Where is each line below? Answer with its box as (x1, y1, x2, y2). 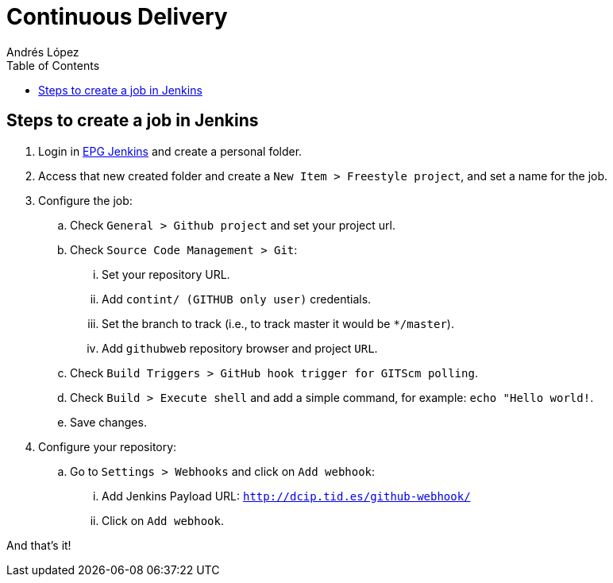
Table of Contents (6, 58, 100, 72)
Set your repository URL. (102, 267, 230, 281)
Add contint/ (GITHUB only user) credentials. (102, 291, 372, 306)
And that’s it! (6, 538, 71, 552)
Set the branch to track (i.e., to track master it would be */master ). (102, 316, 454, 330)
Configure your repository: (38, 439, 177, 454)
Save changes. (70, 415, 147, 429)
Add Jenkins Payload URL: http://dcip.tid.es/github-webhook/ (102, 488, 471, 503)
